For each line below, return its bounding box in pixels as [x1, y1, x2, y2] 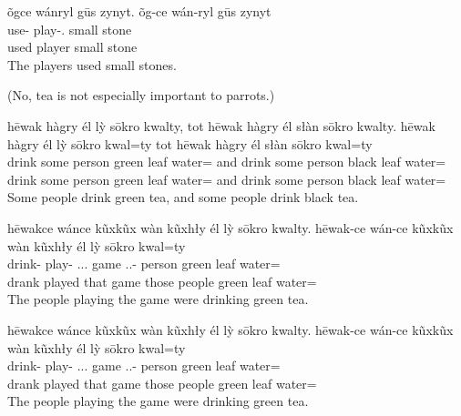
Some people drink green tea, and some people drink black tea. [7, 188, 359, 207]
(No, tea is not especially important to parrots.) [7, 86, 275, 105]
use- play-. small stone [7, 19, 132, 38]
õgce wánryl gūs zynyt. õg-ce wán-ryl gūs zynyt [7, 2, 271, 20]
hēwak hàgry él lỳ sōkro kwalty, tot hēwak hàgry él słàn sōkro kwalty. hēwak [7, 116, 435, 135]
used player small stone [7, 37, 138, 56]
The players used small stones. [7, 55, 177, 74]
